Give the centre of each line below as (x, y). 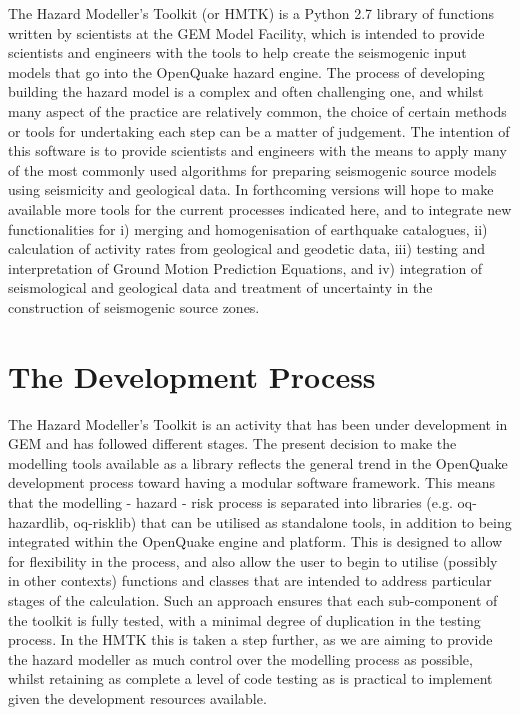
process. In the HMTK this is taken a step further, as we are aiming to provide (250, 639)
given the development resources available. (137, 697)
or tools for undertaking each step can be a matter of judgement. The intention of (259, 130)
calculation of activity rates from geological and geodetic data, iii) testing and (247, 248)
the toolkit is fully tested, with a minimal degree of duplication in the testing (244, 619)
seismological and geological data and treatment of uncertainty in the (220, 287)
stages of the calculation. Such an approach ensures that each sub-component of (253, 599)
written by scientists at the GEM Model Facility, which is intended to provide (246, 32)
